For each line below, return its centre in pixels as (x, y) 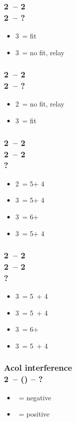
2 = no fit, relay (40, 104)
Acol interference (38, 368)
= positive (34, 414)
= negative (35, 397)
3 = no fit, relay (40, 52)
